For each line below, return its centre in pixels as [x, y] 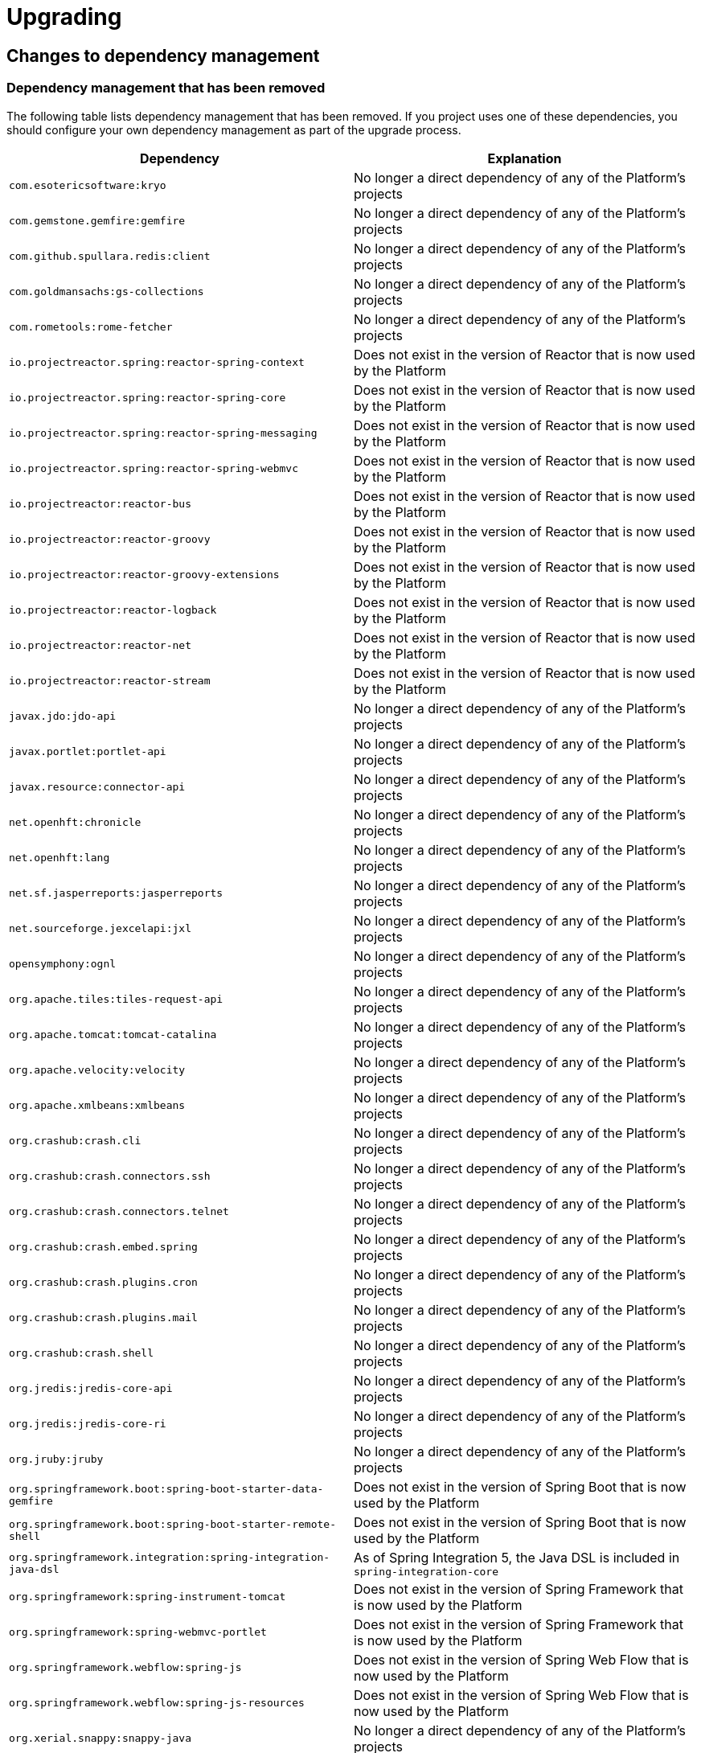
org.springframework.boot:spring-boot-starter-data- [166, 1488]
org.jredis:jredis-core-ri [88, 1424]
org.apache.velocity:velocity [97, 1070]
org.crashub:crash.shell [82, 1353]
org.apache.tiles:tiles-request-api [116, 1000]
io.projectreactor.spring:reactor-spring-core [148, 398]
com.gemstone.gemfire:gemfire [97, 221]
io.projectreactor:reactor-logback [113, 610]
